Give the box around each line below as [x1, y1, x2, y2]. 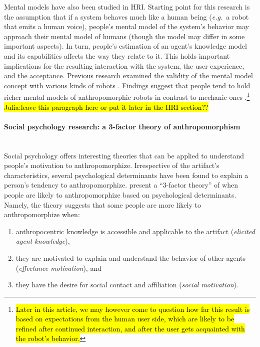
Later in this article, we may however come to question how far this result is [15, 303, 250, 314]
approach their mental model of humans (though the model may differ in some [4, 31, 245, 41]
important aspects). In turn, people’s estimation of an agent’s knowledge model [4, 41, 247, 51]
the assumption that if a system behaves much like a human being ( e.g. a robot [4, 11, 249, 22]
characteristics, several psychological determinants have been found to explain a [4, 169, 248, 180]
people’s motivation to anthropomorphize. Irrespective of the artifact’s [4, 160, 219, 170]
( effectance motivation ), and [15, 262, 101, 273]
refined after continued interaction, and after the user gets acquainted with [15, 323, 245, 333]
